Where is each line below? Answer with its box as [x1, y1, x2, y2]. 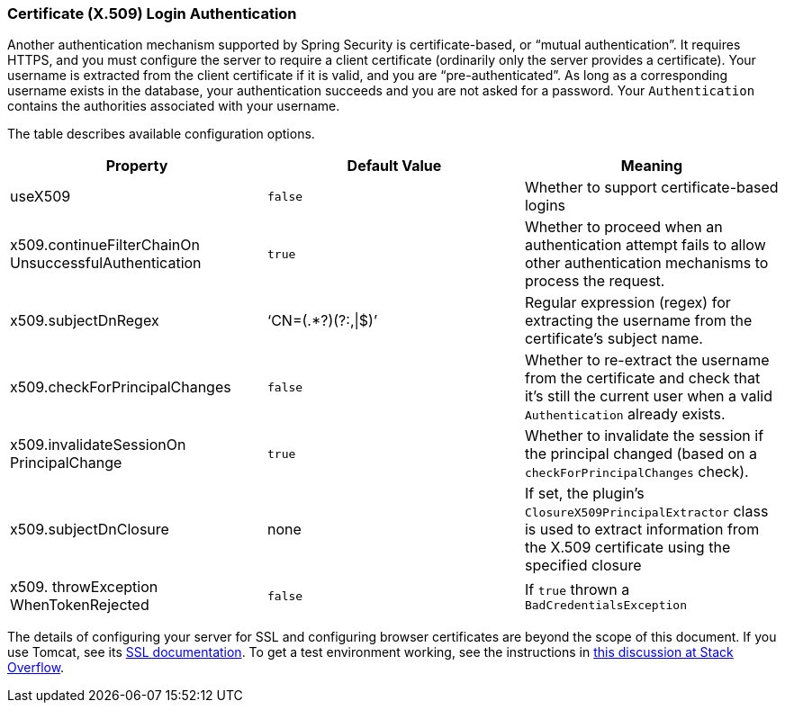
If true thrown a [524, 580, 630, 598]
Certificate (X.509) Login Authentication [7, 4, 297, 22]
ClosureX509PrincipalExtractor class [524, 502, 769, 521]
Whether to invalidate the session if [524, 427, 764, 445]
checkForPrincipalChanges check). [524, 463, 749, 481]
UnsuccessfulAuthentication [10, 254, 202, 273]
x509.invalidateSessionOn [10, 436, 186, 454]
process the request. [524, 272, 665, 291]
